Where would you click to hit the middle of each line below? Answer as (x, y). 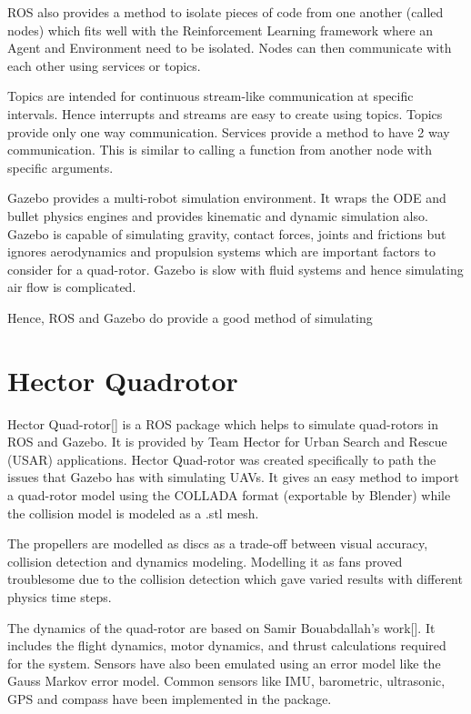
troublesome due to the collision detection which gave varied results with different (235, 579)
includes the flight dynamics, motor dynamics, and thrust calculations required (227, 645)
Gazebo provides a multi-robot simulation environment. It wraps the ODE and (227, 198)
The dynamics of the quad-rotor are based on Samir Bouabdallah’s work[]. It (221, 627)
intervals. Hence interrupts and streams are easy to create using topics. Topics (225, 113)
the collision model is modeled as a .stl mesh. (133, 513)
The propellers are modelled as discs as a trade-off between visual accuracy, (218, 543)
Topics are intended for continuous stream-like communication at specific (210, 96)
